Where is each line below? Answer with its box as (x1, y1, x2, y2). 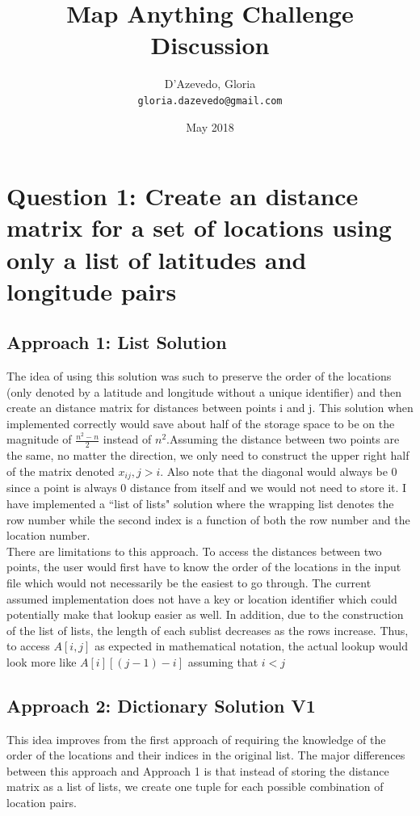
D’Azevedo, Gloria (164, 75, 256, 92)
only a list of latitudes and (6, 242, 307, 276)
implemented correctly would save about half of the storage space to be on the (6, 414, 395, 431)
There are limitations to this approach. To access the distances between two (6, 542, 382, 559)
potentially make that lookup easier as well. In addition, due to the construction (6, 606, 404, 623)
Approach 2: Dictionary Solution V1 (6, 692, 316, 717)
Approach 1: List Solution (6, 330, 227, 355)
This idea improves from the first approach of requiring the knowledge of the (6, 730, 386, 747)
